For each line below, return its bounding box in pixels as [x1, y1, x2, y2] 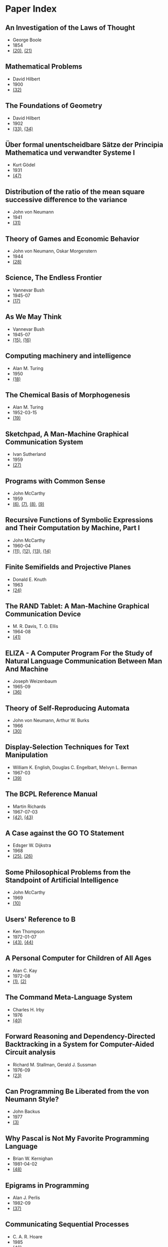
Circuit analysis [5, 1048, 56, 1057]
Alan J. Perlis [12, 1194, 41, 1201]
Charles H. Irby [12, 1006, 45, 1012]
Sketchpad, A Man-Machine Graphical [5, 429, 129, 438]
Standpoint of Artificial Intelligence [5, 876, 119, 884]
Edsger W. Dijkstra [12, 843, 52, 849]
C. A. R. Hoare [12, 1233, 43, 1239]
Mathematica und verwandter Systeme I [5, 149, 136, 157]
